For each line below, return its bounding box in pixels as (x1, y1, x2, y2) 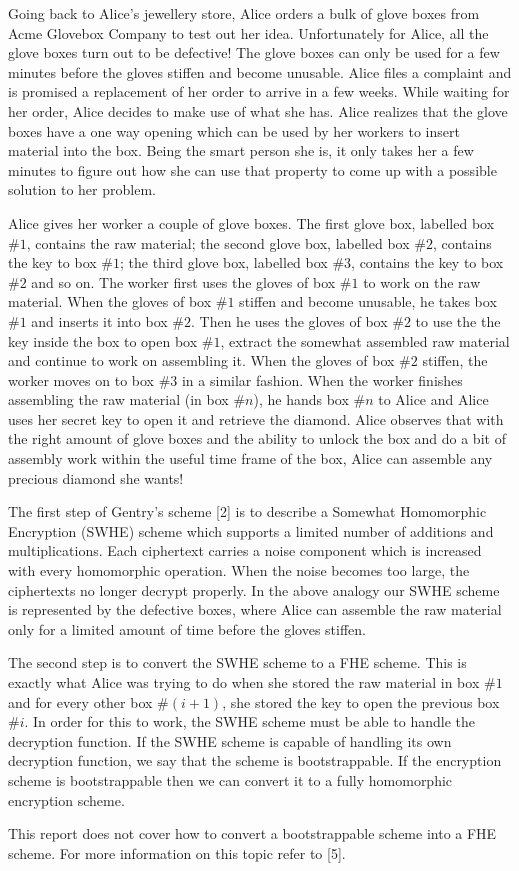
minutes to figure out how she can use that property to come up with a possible (8, 159, 497, 180)
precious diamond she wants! (8, 467, 184, 488)
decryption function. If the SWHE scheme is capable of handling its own (8, 730, 452, 751)
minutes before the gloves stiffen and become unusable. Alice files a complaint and (8, 61, 512, 82)
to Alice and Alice (378, 389, 489, 410)
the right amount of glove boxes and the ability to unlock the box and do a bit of (8, 428, 506, 449)
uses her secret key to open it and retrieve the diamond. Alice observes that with (8, 408, 504, 429)
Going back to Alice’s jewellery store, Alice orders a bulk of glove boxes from (8, 3, 480, 23)
